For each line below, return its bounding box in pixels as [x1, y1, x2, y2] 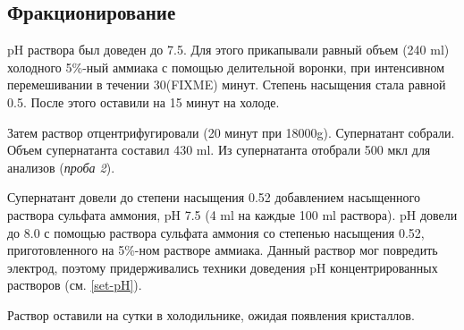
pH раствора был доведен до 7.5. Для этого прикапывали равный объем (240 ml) [7, 40, 450, 59]
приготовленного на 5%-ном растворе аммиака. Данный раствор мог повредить [7, 241, 438, 259]
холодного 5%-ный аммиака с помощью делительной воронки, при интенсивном [7, 57, 445, 76]
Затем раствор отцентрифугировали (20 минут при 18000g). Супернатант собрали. [7, 123, 455, 141]
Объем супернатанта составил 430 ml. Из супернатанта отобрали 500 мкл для [7, 140, 431, 159]
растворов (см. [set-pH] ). [7, 275, 142, 294]
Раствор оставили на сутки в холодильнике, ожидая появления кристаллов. [7, 305, 415, 324]
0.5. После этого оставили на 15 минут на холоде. [7, 92, 280, 111]
